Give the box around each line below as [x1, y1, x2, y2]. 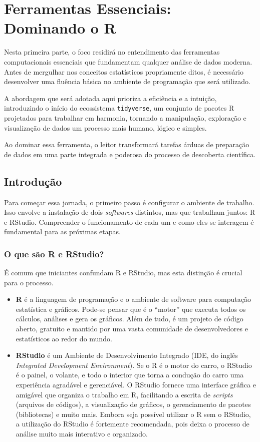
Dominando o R [4, 18, 116, 38]
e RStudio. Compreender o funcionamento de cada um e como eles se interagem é [4, 216, 254, 227]
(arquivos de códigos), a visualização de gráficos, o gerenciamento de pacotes [16, 399, 251, 409]
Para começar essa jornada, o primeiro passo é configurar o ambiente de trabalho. [4, 197, 254, 207]
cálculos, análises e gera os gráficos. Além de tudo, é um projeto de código [16, 313, 243, 324]
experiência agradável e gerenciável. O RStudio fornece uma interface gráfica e [16, 379, 256, 390]
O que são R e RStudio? [4, 247, 104, 260]
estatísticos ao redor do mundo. [16, 333, 112, 343]
